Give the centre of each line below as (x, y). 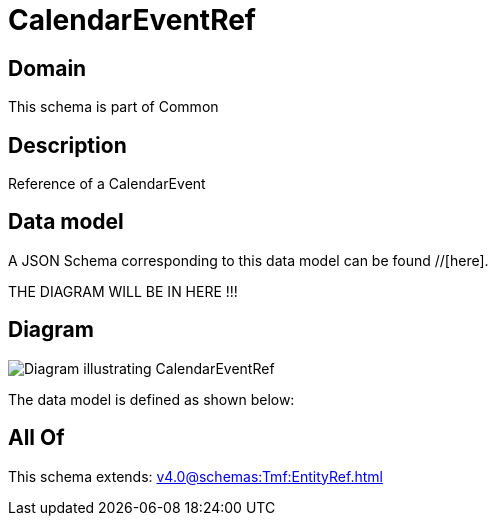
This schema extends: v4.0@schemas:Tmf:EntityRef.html (195, 476)
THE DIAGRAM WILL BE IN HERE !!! (123, 291)
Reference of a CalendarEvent (107, 184)
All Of (36, 438)
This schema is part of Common (113, 107)
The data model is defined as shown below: (151, 399)
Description (67, 145)
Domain (47, 68)
